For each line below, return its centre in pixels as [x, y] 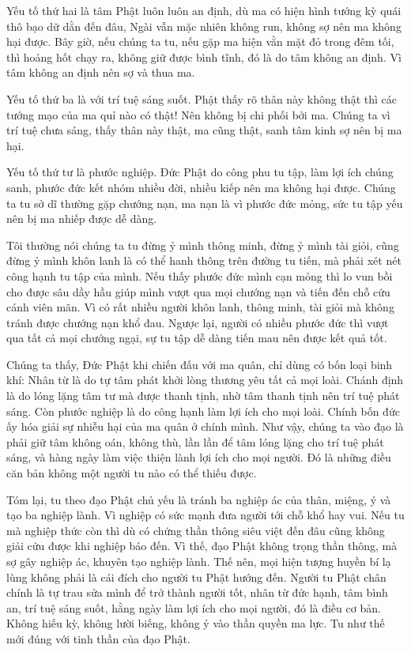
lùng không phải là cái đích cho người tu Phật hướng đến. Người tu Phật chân [196, 577]
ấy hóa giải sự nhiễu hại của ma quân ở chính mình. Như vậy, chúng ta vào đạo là [205, 426]
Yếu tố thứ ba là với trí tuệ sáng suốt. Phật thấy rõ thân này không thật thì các [202, 98]
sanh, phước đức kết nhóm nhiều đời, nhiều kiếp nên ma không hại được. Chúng [201, 187]
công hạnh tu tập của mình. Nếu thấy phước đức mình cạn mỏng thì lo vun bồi [200, 275]
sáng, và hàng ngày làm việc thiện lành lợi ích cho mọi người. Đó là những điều [199, 457]
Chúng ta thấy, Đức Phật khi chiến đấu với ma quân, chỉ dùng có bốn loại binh [200, 364]
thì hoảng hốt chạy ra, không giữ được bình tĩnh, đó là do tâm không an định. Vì [204, 57]
